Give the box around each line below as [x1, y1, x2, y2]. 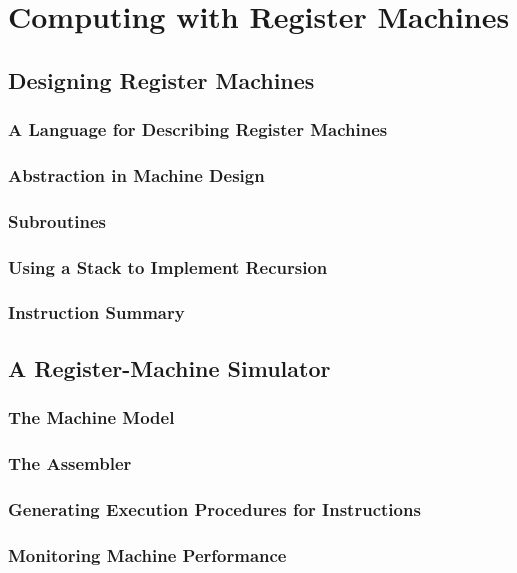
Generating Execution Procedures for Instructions [8, 496, 421, 521]
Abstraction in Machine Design [8, 162, 265, 187]
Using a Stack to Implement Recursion [8, 254, 328, 279]
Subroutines [8, 208, 107, 233]
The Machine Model [8, 405, 175, 430]
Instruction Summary [8, 300, 185, 325]
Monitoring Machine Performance [8, 542, 287, 567]
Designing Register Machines [8, 64, 315, 95]
